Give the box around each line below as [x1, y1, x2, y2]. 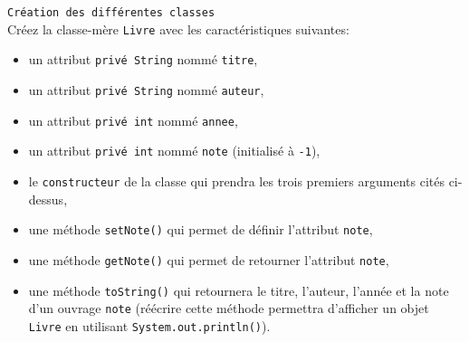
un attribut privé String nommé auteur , [28, 80, 264, 99]
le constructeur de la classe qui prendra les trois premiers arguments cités [28, 171, 445, 190]
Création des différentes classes [7, 6, 215, 19]
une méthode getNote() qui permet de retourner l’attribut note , [28, 250, 389, 269]
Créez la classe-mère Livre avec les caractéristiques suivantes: [7, 19, 349, 38]
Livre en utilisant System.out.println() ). [28, 316, 271, 335]
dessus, [28, 189, 68, 208]
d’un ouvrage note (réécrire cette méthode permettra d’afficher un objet [28, 299, 429, 318]
